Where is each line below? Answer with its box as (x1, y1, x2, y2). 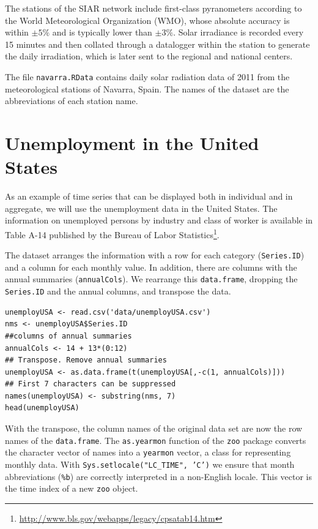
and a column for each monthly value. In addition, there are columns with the (5, 260, 297, 273)
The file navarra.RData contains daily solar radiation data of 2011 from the (5, 70, 290, 83)
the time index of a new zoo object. (5, 482, 138, 495)
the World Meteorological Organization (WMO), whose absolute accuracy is (5, 13, 290, 26)
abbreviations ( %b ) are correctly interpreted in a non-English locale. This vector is (5, 470, 312, 482)
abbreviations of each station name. (5, 94, 138, 107)
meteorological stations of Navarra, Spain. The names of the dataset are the (5, 82, 289, 95)
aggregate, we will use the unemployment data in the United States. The (5, 201, 278, 214)
